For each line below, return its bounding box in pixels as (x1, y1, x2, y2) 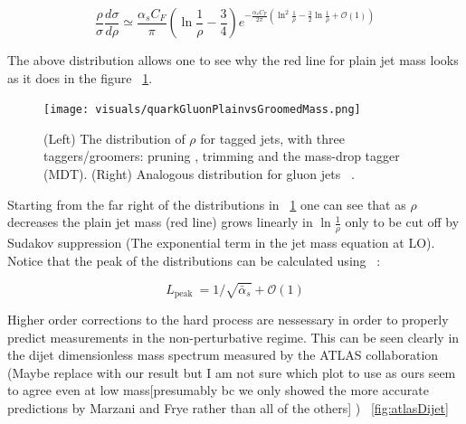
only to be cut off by (345, 212, 460, 231)
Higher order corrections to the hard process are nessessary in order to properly (7, 310, 449, 329)
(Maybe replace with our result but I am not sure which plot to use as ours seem (7, 363, 456, 382)
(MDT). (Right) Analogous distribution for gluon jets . (43, 165, 355, 184)
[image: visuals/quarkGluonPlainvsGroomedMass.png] (43, 103, 361, 117)
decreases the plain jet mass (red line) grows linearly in (7, 212, 313, 231)
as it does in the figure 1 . (7, 68, 153, 87)
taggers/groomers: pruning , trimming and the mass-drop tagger (43, 146, 400, 165)
